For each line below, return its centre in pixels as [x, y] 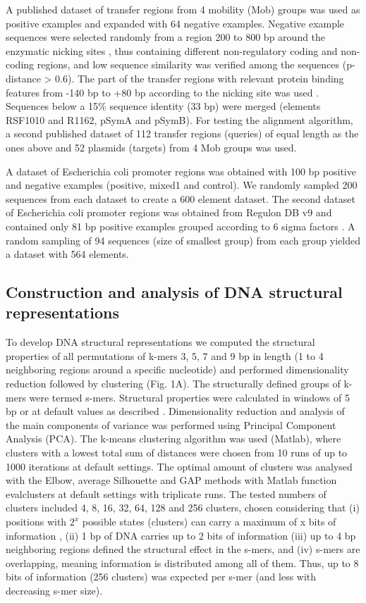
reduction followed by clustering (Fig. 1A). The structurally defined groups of [173, 384]
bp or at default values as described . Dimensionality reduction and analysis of [175, 411]
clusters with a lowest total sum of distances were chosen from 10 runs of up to [177, 453]
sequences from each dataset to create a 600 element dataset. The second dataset [181, 198]
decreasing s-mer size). [54, 590]
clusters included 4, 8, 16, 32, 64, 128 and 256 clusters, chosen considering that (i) [183, 508]
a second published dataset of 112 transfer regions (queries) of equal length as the [182, 133]
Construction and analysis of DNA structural [174, 292]
